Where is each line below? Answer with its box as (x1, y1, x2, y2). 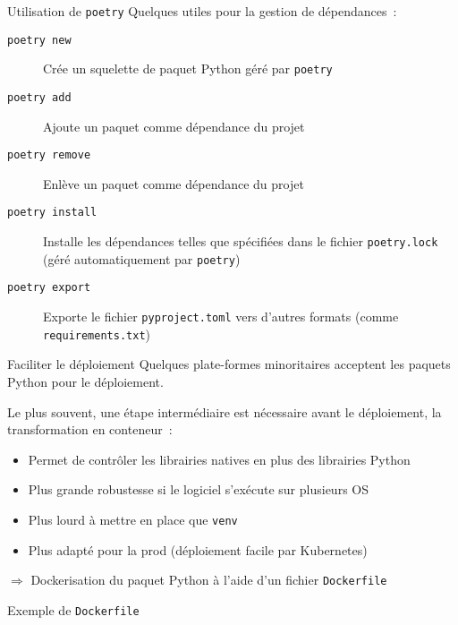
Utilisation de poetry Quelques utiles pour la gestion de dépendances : (7, 2, 397, 20)
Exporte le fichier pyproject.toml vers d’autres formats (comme (43, 307, 399, 326)
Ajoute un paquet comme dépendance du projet (43, 116, 305, 135)
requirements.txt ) (43, 324, 150, 343)
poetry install (7, 206, 98, 219)
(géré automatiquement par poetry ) (43, 249, 241, 268)
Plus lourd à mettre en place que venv (28, 509, 238, 528)
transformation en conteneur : (7, 420, 173, 439)
